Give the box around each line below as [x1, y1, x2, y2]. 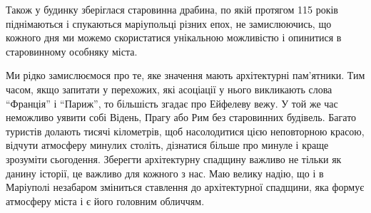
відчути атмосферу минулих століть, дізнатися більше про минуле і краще [6, 137, 329, 152]
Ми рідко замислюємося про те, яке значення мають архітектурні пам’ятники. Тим [6, 68, 365, 83]
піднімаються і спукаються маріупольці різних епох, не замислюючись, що [6, 16, 332, 31]
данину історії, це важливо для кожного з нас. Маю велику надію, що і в [6, 165, 324, 180]
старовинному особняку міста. [6, 43, 138, 58]
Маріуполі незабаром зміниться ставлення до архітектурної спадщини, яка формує [6, 180, 365, 194]
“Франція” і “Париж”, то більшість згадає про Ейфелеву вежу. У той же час [6, 95, 338, 110]
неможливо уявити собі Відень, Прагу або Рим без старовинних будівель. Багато [6, 110, 357, 125]
